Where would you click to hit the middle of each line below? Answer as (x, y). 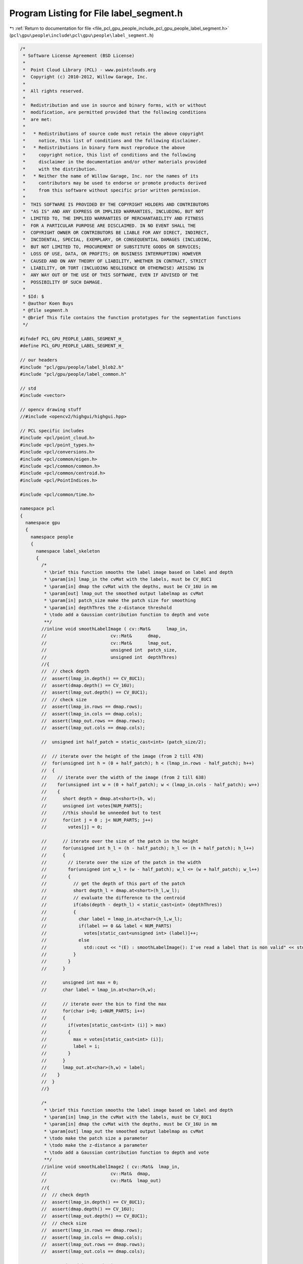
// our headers (39, 360)
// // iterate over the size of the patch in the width (121, 862)
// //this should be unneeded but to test (101, 813)
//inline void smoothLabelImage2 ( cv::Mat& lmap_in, (111, 1166)
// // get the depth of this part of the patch (113, 884)
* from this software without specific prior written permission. (112, 190)
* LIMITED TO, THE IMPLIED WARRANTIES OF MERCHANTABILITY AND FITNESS (113, 218)
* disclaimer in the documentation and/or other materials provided (115, 162)
